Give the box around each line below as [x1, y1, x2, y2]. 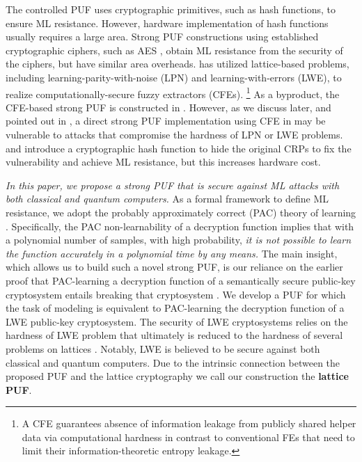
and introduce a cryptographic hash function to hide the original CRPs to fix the [6, 141, 352, 155]
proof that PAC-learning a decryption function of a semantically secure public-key [6, 273, 356, 287]
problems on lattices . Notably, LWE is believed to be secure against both [6, 341, 320, 356]
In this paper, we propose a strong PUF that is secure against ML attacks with [6, 177, 340, 192]
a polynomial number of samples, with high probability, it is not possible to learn [6, 232, 352, 247]
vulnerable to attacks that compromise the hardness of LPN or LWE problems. [6, 127, 343, 141]
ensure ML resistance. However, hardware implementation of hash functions [6, 15, 329, 30]
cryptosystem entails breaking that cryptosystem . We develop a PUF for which [6, 287, 346, 301]
